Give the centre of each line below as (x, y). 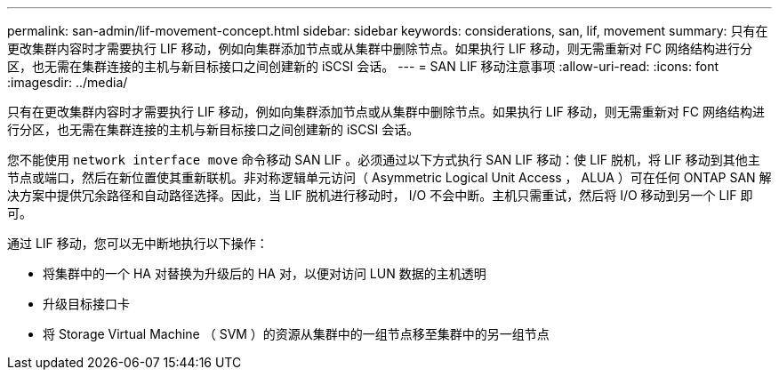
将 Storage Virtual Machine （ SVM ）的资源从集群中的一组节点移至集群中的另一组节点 (296, 334)
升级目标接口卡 (86, 304)
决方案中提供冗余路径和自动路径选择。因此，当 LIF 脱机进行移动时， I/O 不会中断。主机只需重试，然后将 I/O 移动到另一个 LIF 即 (380, 195)
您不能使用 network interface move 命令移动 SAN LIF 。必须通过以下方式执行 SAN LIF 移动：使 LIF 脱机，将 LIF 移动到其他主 (384, 160)
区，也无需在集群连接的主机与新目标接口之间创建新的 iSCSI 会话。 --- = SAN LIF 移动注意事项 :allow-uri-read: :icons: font (363, 66)
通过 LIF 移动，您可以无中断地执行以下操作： (138, 243)
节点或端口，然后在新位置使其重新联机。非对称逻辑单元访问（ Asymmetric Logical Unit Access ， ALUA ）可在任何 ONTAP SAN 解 (389, 177)
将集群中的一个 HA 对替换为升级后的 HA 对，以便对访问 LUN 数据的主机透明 (265, 273)
